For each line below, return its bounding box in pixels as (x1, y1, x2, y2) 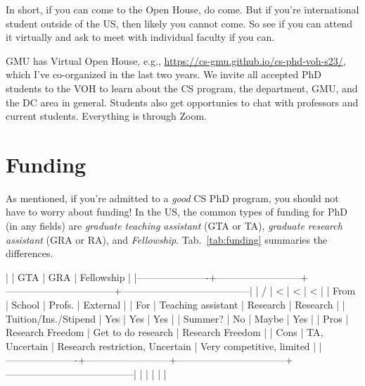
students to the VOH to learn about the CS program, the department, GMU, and (6, 80, 358, 95)
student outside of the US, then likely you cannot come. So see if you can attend (6, 15, 352, 30)
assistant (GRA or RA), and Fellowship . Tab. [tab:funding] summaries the (6, 232, 328, 247)
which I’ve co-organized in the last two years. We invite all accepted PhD (6, 67, 321, 82)
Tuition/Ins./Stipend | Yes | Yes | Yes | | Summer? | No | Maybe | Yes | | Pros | (6, 311, 349, 325)
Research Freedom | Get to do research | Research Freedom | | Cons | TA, (6, 325, 324, 340)
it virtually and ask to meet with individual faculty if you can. (6, 30, 275, 44)
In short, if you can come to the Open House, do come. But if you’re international (6, 2, 359, 16)
